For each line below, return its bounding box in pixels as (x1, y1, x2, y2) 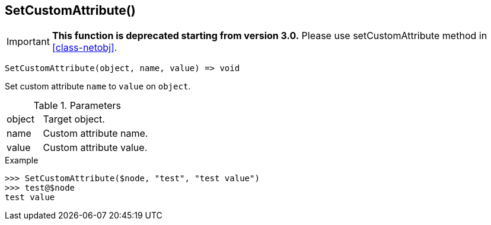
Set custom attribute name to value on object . (5, 81, 191, 92)
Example (5, 155, 39, 166)
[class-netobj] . (52, 41, 117, 54)
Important (7, 36, 50, 48)
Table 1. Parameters (33, 99, 122, 112)
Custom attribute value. (43, 142, 148, 154)
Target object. (43, 113, 105, 126)
